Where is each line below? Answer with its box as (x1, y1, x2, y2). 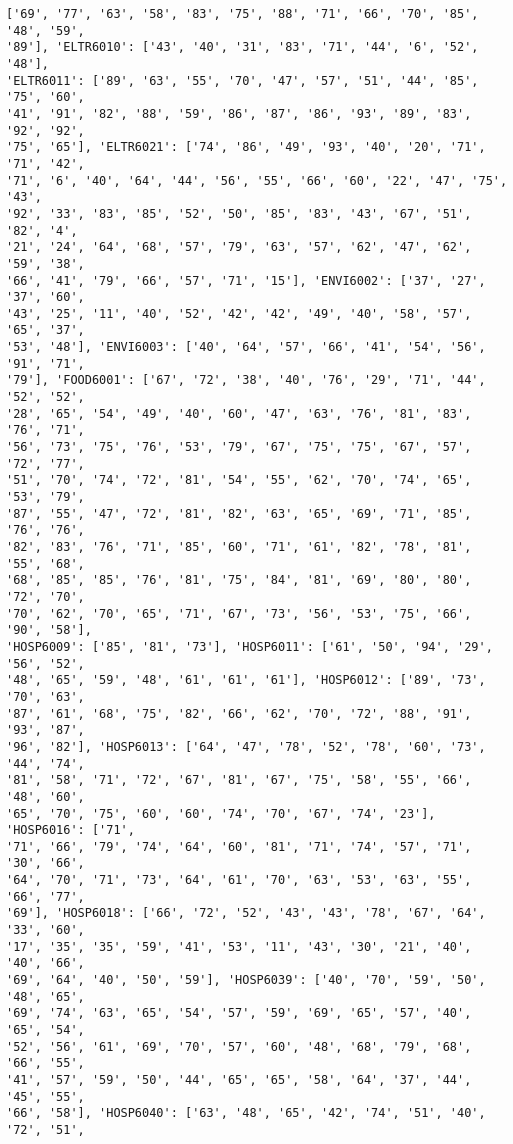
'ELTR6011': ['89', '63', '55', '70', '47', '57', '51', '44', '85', (6, 73, 479, 88)
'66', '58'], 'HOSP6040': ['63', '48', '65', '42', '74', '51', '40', (6, 1106, 486, 1121)
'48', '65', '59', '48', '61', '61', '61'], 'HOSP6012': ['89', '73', (6, 673, 486, 688)
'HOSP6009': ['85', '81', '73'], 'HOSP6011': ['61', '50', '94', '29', (6, 639, 493, 654)
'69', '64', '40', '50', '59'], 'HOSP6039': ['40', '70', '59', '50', (6, 973, 486, 988)
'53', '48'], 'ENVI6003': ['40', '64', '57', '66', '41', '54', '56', (6, 340, 486, 355)
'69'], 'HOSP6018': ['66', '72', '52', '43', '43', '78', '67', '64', (6, 906, 486, 921)
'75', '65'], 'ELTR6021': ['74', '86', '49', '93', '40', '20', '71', (6, 140, 486, 155)
